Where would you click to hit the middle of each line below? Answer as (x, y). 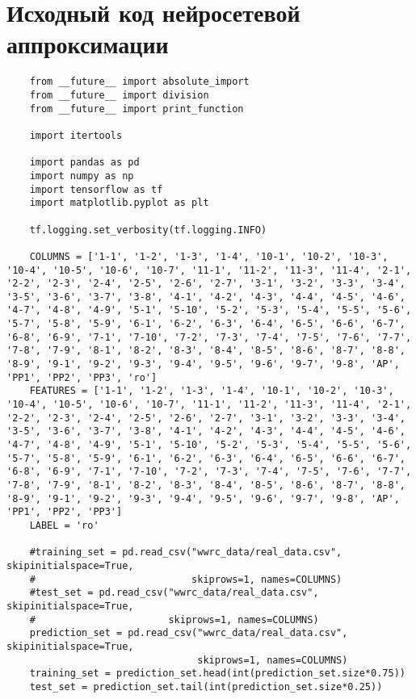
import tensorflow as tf (96, 189)
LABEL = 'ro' (64, 525)
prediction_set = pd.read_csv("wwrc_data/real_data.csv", (189, 633)
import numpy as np (82, 176)
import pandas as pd (84, 163)
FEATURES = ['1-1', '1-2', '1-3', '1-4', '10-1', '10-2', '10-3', (212, 391)
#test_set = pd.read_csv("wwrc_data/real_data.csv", (174, 593)
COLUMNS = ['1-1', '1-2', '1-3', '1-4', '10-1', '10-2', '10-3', (209, 256)
